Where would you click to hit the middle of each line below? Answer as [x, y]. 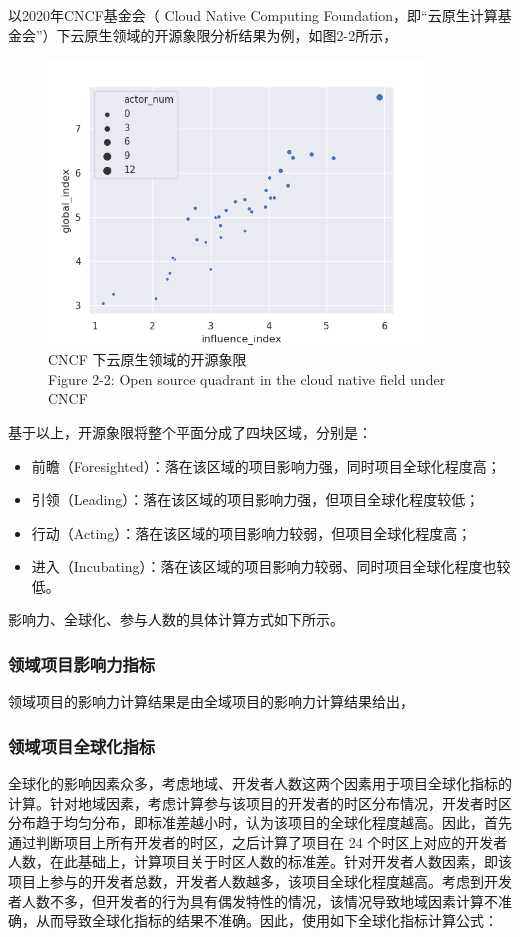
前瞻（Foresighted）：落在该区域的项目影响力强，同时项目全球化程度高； [266, 465]
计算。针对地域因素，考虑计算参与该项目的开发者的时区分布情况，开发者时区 [260, 802]
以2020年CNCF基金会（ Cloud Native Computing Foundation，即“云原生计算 [253, 15]
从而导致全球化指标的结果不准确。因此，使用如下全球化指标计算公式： [266, 920]
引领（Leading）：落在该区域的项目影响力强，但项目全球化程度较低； [255, 499]
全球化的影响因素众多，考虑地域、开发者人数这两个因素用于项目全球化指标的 [260, 783]
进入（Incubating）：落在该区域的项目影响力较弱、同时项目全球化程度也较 [271, 566]
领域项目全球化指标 [82, 745]
